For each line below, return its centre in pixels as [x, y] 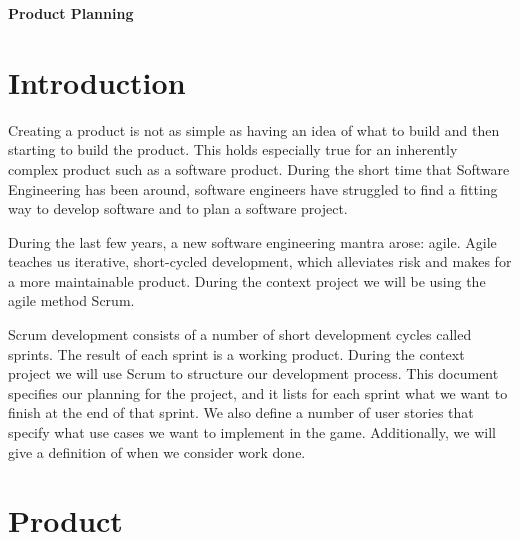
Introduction [97, 81]
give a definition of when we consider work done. [157, 451]
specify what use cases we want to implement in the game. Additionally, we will [252, 432]
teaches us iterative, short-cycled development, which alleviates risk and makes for [260, 261]
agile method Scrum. [71, 300]
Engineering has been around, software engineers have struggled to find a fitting [253, 188]
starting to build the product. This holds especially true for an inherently [233, 149]
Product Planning [71, 13]
